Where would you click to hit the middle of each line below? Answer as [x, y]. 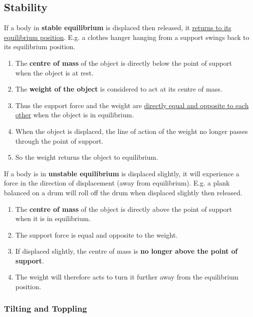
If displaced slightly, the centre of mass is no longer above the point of [126, 251]
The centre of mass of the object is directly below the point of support [124, 63]
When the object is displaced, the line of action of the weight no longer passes [132, 131]
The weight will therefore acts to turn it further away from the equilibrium [127, 277]
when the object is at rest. [54, 72]
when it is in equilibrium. [53, 218]
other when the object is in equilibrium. [75, 115]
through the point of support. [59, 140]
